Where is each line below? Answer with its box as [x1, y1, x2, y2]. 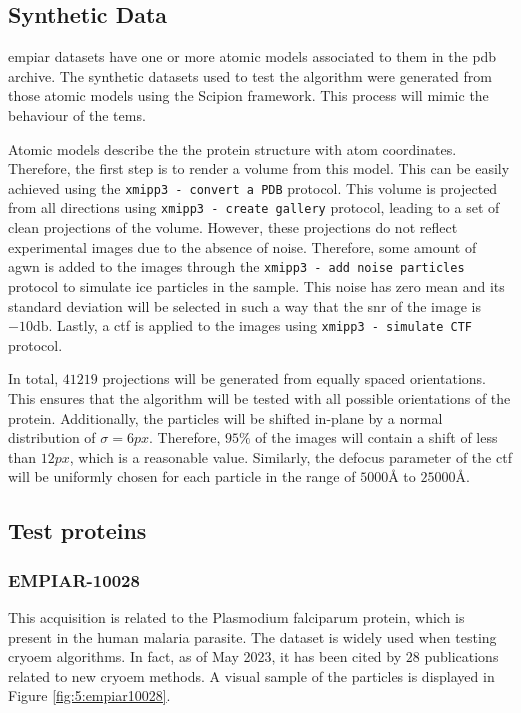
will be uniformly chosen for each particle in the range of [8, 466, 356, 487]
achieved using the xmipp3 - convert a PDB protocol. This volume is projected [8, 177, 498, 198]
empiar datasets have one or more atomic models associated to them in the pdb [8, 46, 497, 67]
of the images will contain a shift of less [255, 427, 498, 448]
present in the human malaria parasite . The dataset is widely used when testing [8, 626, 497, 647]
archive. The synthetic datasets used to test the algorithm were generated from [8, 65, 492, 86]
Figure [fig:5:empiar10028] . [8, 685, 171, 706]
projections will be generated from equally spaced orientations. [102, 368, 486, 389]
